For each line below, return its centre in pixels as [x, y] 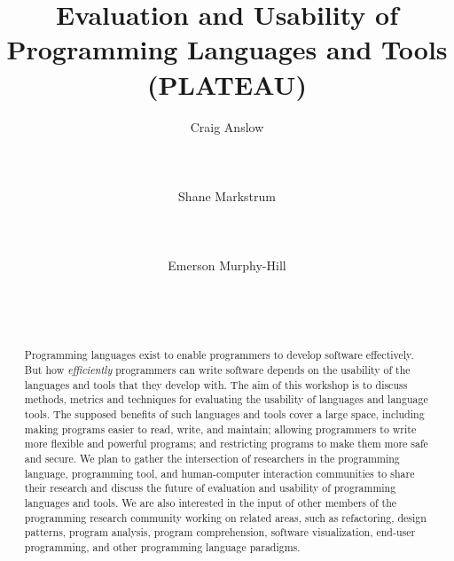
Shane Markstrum [227, 195]
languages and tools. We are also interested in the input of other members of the [211, 502]
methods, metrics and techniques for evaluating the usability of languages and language [226, 399]
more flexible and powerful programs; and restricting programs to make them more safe [226, 444]
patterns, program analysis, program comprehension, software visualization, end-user [220, 532]
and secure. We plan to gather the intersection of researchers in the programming [212, 459]
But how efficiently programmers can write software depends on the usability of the [217, 370]
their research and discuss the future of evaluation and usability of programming [210, 488]
